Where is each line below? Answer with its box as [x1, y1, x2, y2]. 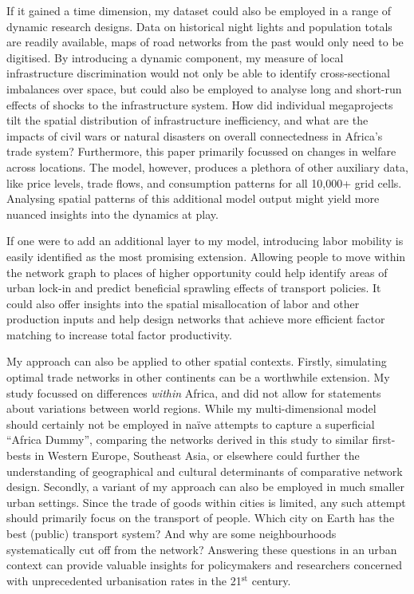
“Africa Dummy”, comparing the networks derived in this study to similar [6, 431, 369, 448]
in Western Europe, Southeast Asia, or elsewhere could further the [34, 447, 360, 464]
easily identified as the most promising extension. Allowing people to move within [6, 247, 406, 264]
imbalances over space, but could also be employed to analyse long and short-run [6, 80, 402, 97]
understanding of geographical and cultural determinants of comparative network [6, 462, 403, 479]
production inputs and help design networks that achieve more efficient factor [6, 311, 385, 327]
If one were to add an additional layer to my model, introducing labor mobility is [6, 232, 404, 249]
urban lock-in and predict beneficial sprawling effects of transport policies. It [6, 279, 381, 296]
